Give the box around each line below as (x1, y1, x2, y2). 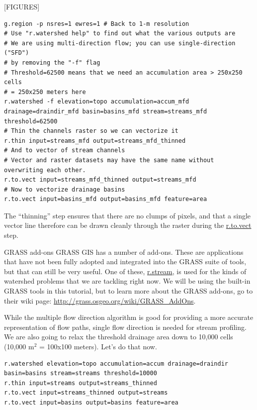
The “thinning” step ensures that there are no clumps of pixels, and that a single (4, 210, 251, 220)
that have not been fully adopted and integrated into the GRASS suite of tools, (4, 256, 247, 267)
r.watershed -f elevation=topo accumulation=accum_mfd (4, 98, 189, 105)
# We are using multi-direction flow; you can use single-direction (4, 39, 236, 47)
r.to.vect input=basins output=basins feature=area (4, 399, 178, 406)
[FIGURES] (4, 1, 40, 11)
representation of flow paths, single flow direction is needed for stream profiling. (4, 321, 247, 332)
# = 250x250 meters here (4, 88, 86, 96)
